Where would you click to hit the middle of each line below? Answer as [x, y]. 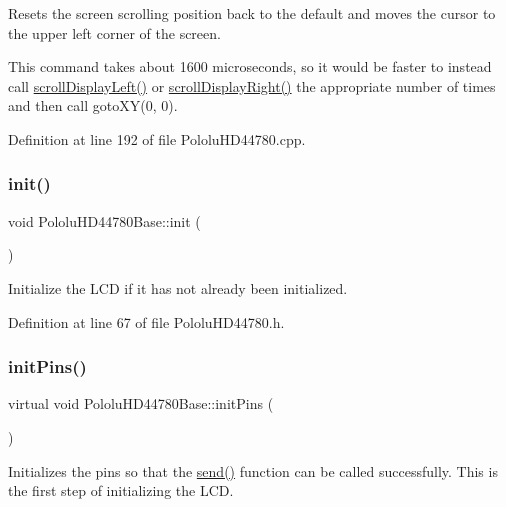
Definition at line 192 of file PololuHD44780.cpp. [157, 138]
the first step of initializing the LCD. [121, 490]
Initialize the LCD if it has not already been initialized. [178, 287]
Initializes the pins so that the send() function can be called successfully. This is [253, 470]
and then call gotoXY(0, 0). [93, 105]
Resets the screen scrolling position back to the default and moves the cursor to [252, 13]
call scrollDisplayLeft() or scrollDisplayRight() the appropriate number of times [252, 85]
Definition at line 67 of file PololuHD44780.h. [146, 321]
